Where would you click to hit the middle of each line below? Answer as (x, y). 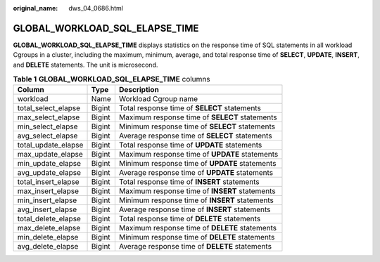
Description (139, 90)
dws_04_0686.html (96, 8)
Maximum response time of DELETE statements (198, 228)
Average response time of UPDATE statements (196, 173)
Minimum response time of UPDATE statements (197, 164)
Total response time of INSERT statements (189, 182)
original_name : (36, 8)
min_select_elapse (47, 126)
